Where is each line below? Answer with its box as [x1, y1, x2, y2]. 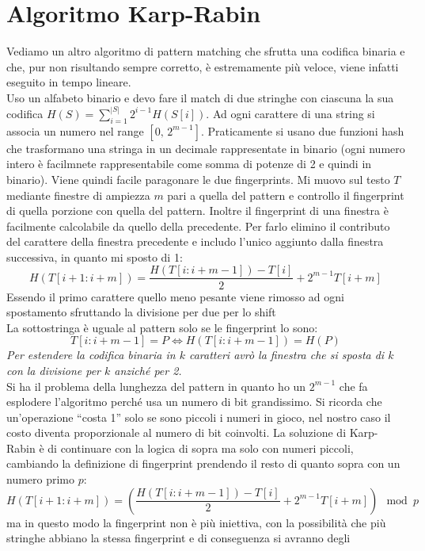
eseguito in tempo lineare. [6, 74, 131, 90]
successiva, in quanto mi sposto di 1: [6, 248, 183, 265]
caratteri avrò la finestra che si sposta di [188, 346, 385, 363]
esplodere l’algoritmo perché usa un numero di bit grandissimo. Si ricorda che [6, 393, 382, 410]
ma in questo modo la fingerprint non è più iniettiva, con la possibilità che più [6, 514, 386, 530]
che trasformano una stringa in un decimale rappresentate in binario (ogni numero [6, 140, 405, 156]
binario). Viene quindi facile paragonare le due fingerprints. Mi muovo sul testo [6, 170, 390, 187]
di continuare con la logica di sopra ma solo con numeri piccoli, [47, 439, 354, 456]
